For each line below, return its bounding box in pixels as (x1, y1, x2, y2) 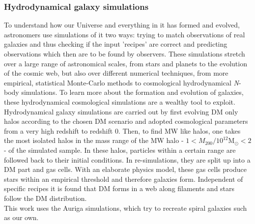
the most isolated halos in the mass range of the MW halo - (4, 135, 184, 145)
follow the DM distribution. (4, 193, 87, 203)
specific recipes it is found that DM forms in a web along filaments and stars (4, 183, 235, 194)
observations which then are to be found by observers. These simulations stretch (4, 49, 245, 58)
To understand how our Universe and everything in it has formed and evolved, (4, 20, 240, 30)
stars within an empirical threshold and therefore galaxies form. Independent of (4, 173, 243, 184)
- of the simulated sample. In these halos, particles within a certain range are (4, 144, 236, 155)
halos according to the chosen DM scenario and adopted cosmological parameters (4, 116, 248, 126)
